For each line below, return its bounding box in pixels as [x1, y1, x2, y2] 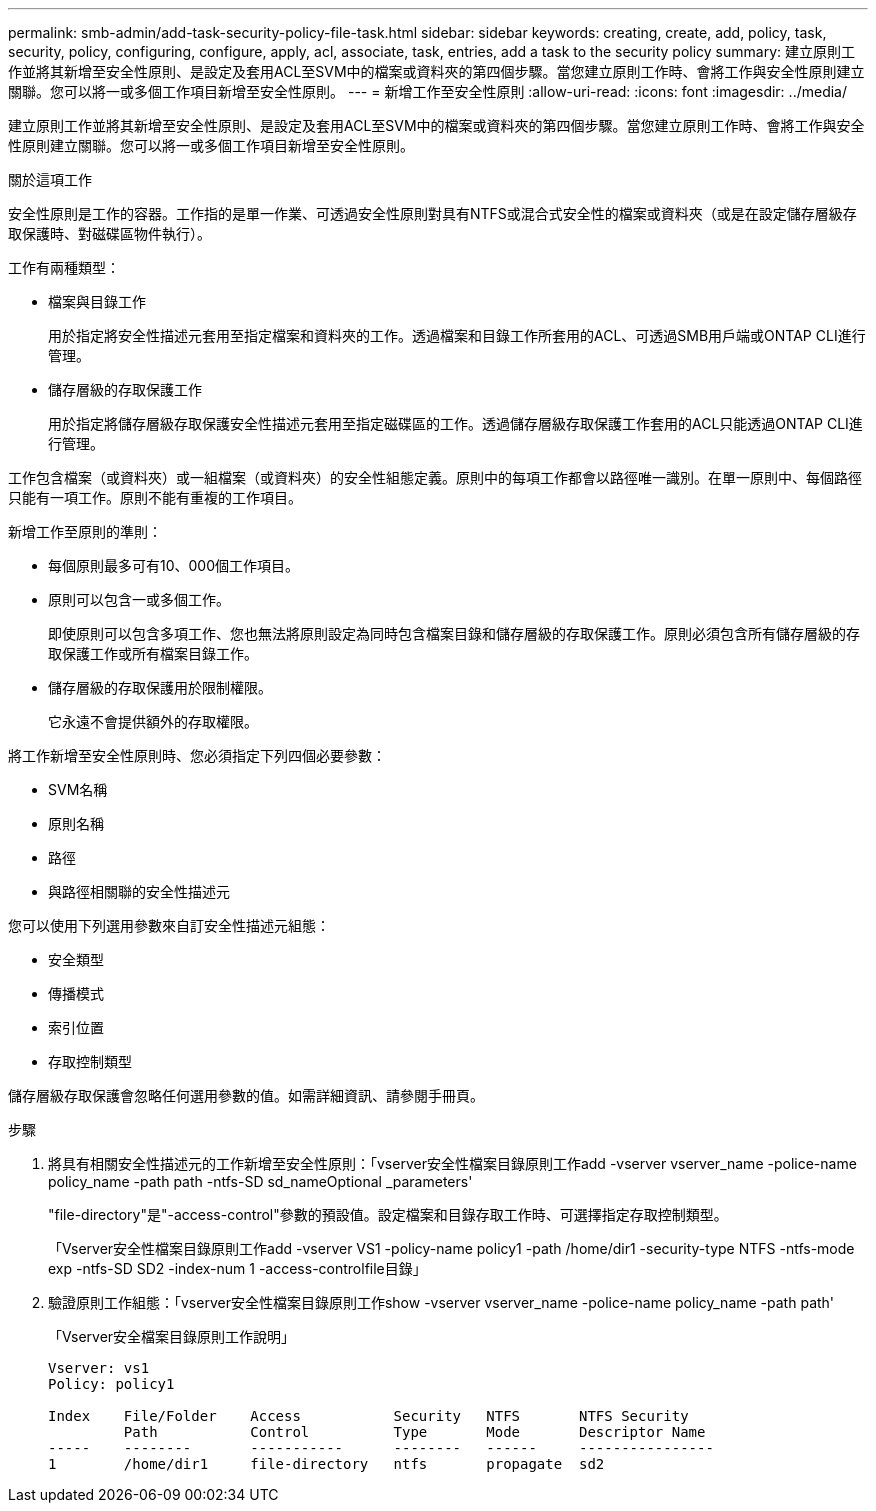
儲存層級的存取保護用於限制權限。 [48, 679, 272, 696]
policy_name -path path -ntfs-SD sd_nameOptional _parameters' [48, 1173, 473, 1190]
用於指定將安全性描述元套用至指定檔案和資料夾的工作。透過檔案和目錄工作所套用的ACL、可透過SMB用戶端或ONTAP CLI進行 [48, 327, 866, 344]
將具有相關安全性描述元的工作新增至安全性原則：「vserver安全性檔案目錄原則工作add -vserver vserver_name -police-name [48, 1155, 857, 1172]
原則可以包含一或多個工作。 [48, 591, 230, 608]
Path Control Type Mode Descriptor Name [123, 1424, 706, 1440]
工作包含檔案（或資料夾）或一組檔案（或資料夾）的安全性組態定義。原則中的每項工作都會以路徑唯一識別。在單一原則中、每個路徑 [8, 469, 862, 486]
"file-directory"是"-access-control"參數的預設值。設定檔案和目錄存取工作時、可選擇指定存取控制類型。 [48, 1206, 728, 1223]
